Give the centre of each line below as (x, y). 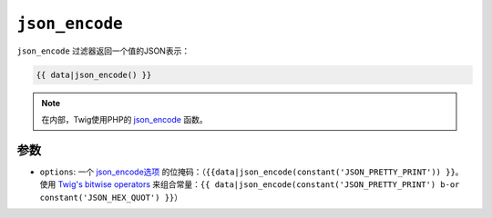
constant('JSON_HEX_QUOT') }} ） (111, 197)
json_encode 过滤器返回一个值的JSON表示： (103, 51)
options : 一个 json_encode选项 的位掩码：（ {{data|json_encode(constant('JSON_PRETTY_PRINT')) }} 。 (251, 172)
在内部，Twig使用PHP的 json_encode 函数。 (125, 119)
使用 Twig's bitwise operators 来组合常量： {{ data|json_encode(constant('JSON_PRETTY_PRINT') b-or (250, 184)
